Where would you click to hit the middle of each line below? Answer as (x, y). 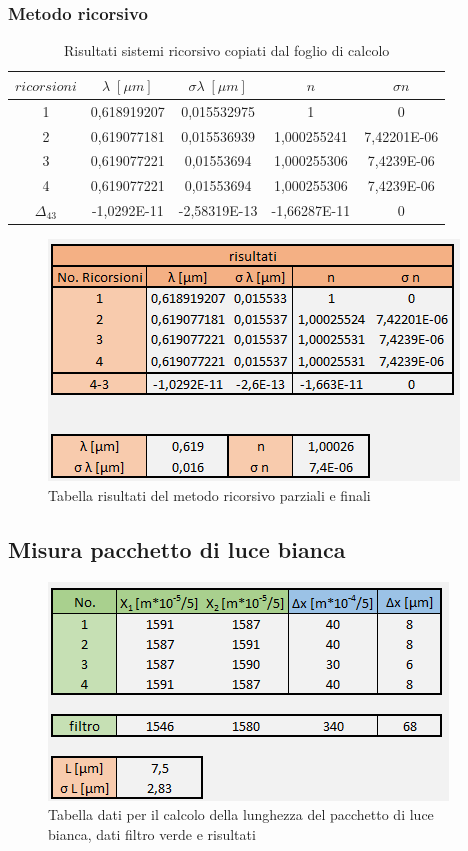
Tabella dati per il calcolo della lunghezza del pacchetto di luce (241, 814)
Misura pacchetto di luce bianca (177, 548)
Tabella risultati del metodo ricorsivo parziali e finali (209, 494)
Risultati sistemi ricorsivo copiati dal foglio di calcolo (227, 50)
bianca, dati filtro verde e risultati (152, 833)
